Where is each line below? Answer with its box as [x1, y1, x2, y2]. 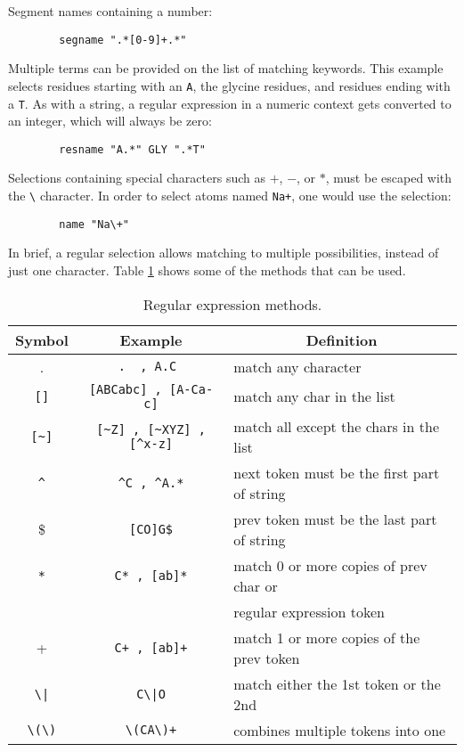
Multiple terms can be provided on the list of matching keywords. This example [8, 59, 444, 78]
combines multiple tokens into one [233, 719, 446, 740]
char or [233, 575, 278, 596]
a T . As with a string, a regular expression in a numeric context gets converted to [8, 94, 452, 112]
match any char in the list [233, 386, 395, 406]
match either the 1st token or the [233, 673, 441, 694]
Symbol [15, 329, 69, 350]
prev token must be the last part [233, 508, 437, 529]
